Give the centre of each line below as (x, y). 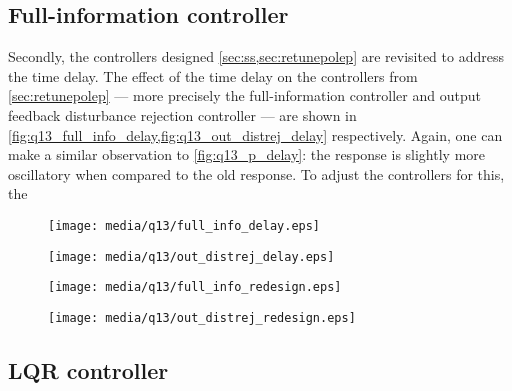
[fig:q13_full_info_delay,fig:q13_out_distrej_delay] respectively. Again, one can (255, 134)
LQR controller (88, 369)
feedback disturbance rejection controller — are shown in (182, 114)
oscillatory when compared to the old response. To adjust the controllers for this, (256, 173)
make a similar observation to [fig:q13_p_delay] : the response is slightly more (247, 154)
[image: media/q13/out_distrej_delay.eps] (191, 256)
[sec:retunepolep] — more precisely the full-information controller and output (244, 95)
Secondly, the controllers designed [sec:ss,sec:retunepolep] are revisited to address (256, 56)
